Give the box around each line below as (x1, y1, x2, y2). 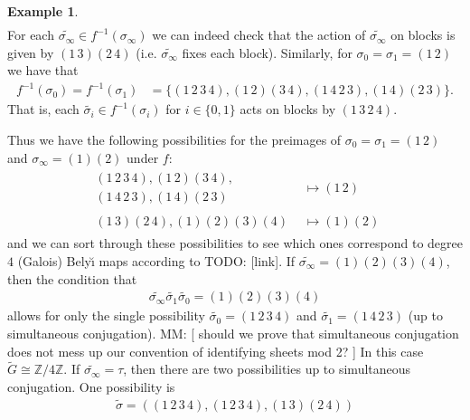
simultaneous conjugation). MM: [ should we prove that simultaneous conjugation (7, 323, 459, 342)
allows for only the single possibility (7, 306, 205, 325)
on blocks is (390, 25, 456, 44)
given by (7, 43, 54, 62)
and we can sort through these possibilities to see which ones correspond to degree (7, 234, 463, 253)
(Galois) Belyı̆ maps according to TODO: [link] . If (17, 251, 296, 270)
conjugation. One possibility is (7, 377, 175, 396)
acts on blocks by (240, 100, 336, 119)
